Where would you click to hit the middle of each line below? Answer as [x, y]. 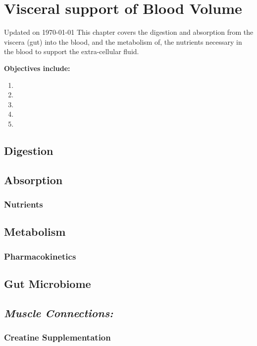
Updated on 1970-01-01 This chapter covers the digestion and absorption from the [129, 32]
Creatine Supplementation [57, 337]
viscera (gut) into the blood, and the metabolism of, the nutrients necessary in [123, 41]
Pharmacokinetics [40, 256]
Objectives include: [37, 68]
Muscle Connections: [59, 312]
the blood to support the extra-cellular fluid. [72, 51]
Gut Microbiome [48, 283]
